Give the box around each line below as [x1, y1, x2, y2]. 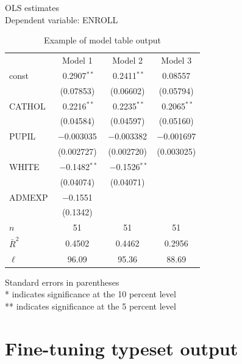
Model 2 [112, 54, 143, 67]
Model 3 [161, 54, 192, 67]
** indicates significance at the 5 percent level [5, 300, 176, 312]
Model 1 [62, 54, 93, 67]
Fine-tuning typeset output [5, 335, 238, 360]
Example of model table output [44, 34, 162, 46]
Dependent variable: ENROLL [5, 13, 118, 26]
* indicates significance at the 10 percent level [5, 288, 176, 300]
